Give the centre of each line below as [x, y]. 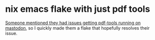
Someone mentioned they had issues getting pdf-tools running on [73, 23]
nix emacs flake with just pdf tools [78, 9]
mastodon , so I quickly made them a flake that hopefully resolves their [77, 28]
